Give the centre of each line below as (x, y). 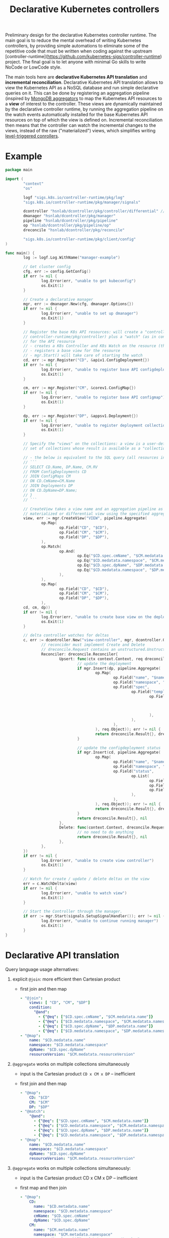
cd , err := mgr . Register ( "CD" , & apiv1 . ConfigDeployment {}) (87, 360)
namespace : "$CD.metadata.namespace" (73, 1211)
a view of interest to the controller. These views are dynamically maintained (84, 104)
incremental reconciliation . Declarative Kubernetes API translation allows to (84, 82)
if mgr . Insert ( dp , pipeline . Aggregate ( (119, 668)
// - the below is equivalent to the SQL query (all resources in (94, 457)
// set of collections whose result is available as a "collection (95, 448)
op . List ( (140, 776)
